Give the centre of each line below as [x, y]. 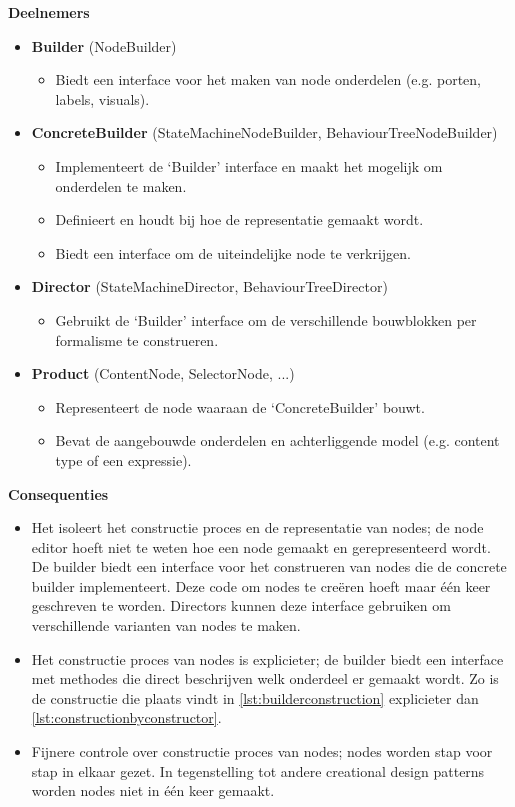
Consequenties [58, 493]
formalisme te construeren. [137, 339]
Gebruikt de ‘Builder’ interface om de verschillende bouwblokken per [266, 319]
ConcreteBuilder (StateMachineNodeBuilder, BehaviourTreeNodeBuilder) [264, 132]
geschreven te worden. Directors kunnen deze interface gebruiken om [241, 605]
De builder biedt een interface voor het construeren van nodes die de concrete [269, 566]
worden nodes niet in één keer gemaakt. [153, 790]
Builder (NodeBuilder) [104, 45]
